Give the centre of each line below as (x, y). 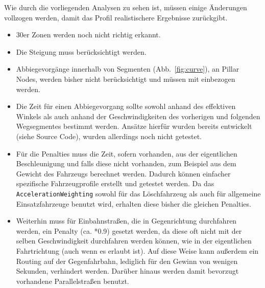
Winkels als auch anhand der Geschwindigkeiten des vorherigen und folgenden (138, 116)
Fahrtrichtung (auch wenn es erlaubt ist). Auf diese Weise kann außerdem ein (137, 250)
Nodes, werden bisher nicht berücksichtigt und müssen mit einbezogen (126, 79)
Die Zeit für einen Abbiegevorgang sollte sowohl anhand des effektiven (126, 106)
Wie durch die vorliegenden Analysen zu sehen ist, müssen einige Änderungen (126, 7)
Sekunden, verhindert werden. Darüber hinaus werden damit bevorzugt (127, 271)
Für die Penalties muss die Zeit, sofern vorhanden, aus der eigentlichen (127, 153)
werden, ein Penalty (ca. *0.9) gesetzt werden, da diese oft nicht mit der (129, 230)
